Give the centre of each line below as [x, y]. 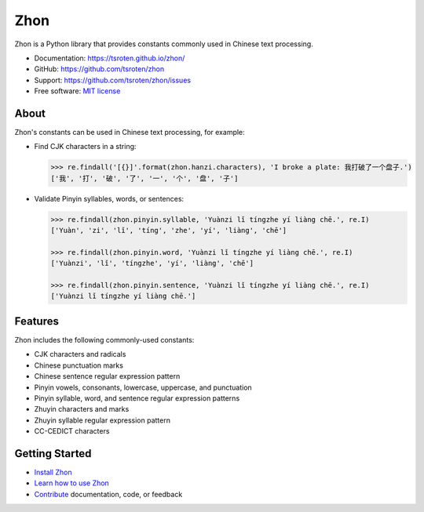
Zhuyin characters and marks [82, 409]
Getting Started [53, 454]
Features [37, 321]
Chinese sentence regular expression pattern [107, 376]
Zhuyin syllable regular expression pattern [102, 420]
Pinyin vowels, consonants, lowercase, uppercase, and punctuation [143, 387]
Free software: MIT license [77, 91]
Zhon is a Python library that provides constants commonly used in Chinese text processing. [164, 44]
